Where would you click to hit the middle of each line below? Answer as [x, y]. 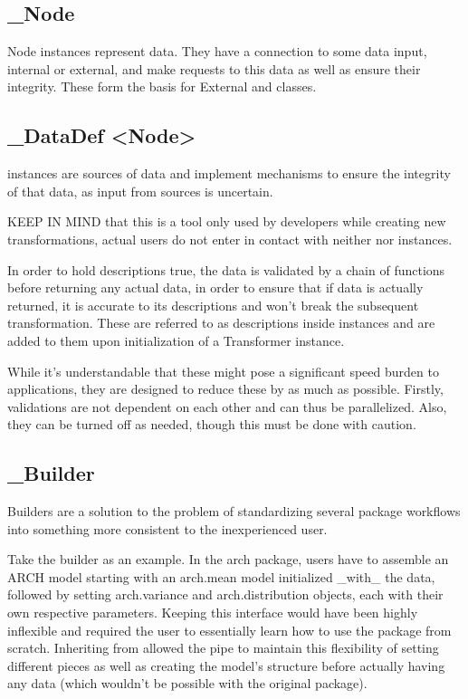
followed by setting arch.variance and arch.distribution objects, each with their [225, 594]
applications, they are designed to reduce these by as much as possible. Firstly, [225, 389]
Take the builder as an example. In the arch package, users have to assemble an [228, 559]
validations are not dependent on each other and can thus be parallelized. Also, [227, 406]
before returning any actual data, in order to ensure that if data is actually [215, 287]
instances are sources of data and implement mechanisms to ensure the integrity [229, 173]
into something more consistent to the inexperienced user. [167, 528]
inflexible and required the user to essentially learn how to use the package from [229, 630]
